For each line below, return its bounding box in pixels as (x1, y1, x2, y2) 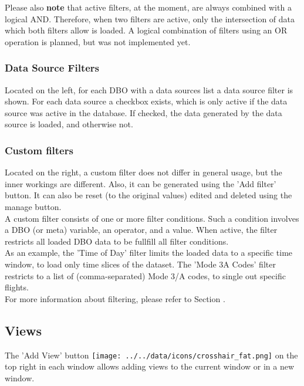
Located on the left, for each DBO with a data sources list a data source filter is (5, 83, 293, 96)
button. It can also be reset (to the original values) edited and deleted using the (5, 189, 292, 201)
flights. (5, 281, 29, 293)
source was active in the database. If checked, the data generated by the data (5, 106, 282, 118)
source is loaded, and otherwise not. (5, 118, 133, 130)
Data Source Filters (5, 60, 100, 75)
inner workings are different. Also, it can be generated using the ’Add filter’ (5, 177, 276, 189)
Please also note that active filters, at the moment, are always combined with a (5, 1, 292, 13)
